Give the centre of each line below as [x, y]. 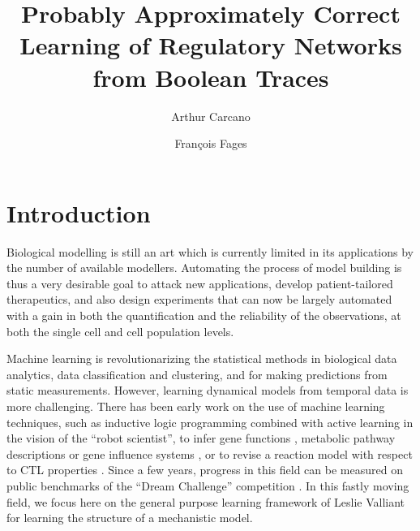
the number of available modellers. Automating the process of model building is [204, 268]
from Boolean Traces [211, 77]
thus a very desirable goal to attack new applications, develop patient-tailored [200, 283]
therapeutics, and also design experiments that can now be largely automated [199, 299]
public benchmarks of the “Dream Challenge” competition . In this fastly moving [208, 485]
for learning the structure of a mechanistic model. [130, 518]
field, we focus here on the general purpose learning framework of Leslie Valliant [206, 501]
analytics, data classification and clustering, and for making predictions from [197, 374]
